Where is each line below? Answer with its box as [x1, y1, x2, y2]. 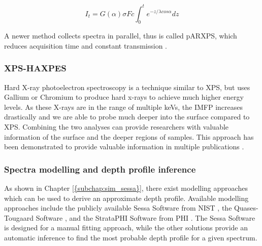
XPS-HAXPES [4, 62, 67, 74]
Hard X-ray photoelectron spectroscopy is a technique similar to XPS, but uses [4, 81, 250, 92]
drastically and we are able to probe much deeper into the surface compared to [4, 111, 250, 122]
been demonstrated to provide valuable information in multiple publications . [4, 141, 244, 152]
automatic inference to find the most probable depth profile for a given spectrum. [4, 232, 257, 243]
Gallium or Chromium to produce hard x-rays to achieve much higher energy [4, 92, 244, 102]
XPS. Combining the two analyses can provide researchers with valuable [4, 121, 229, 132]
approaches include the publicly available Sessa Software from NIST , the [4, 202, 232, 213]
